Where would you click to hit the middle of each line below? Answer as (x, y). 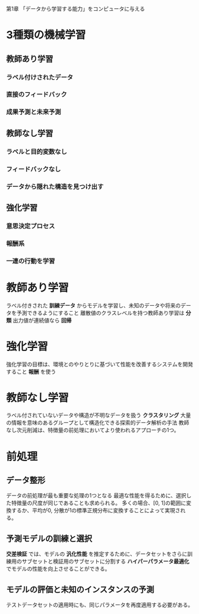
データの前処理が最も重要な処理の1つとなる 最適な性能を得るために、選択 (96, 496)
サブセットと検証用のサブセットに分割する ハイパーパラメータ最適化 (105, 562)
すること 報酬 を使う (31, 371)
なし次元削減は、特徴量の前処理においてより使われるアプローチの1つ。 (93, 430)
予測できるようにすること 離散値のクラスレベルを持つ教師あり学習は (100, 313)
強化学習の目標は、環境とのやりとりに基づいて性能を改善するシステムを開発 (100, 364)
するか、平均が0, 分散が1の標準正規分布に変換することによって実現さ (96, 510)
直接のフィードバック (37, 95)
